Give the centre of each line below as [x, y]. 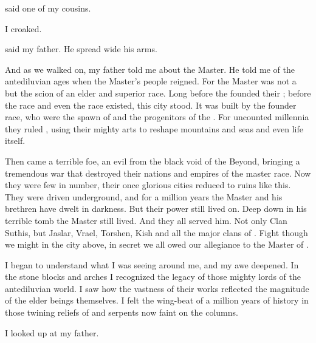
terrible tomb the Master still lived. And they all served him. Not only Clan [146, 220]
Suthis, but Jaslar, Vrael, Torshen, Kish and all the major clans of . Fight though [156, 232]
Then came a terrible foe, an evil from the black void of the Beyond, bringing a [153, 161]
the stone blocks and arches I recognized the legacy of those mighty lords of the [153, 277]
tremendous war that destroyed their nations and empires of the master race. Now [158, 173]
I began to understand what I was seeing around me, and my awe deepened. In [152, 264]
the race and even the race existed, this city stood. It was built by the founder [151, 105]
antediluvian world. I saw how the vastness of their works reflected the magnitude [157, 288]
